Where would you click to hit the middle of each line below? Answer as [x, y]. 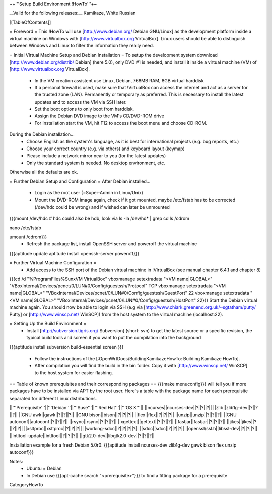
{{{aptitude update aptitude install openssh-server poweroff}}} [74, 253]
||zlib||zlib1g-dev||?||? [235, 408]
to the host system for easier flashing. [74, 373]
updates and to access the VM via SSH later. [81, 102]
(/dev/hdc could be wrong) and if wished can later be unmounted [102, 207]
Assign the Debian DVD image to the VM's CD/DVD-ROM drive [99, 116]
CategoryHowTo [26, 485]
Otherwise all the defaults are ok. [44, 172]
